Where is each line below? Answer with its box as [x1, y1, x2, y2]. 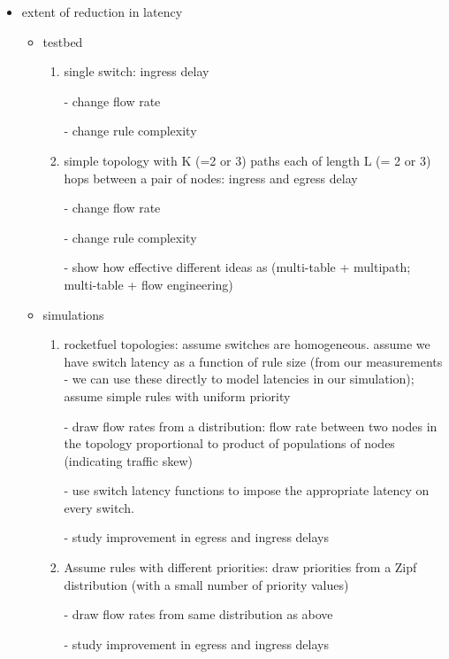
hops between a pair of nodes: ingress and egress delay [64, 168, 358, 187]
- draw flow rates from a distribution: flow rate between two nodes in [64, 416, 438, 435]
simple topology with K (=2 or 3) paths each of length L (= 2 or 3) [64, 151, 431, 169]
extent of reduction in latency [21, 3, 183, 20]
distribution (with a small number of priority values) [64, 575, 349, 593]
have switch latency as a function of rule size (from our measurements [64, 352, 443, 370]
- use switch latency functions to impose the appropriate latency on [64, 481, 430, 500]
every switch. [64, 498, 134, 516]
